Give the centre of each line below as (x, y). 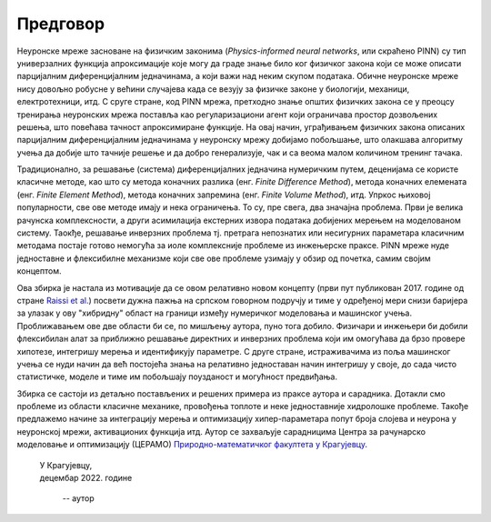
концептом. (39, 271)
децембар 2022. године (86, 478)
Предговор (60, 24)
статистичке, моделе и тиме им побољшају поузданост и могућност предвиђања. (177, 376)
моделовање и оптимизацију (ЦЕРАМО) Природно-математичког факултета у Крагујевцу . (192, 445)
